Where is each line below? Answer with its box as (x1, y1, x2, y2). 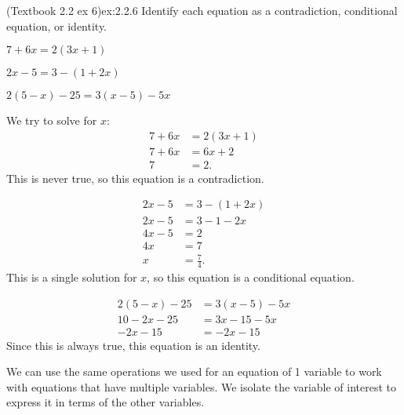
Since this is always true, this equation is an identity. (6, 337, 260, 353)
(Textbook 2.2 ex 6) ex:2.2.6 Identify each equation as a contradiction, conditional (6, 2, 398, 18)
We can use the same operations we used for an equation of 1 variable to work (6, 363, 382, 380)
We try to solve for (6, 112, 97, 129)
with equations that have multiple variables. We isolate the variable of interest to (6, 378, 397, 395)
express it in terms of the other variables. (6, 394, 205, 410)
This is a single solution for (6, 268, 137, 285)
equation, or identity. (6, 17, 107, 34)
